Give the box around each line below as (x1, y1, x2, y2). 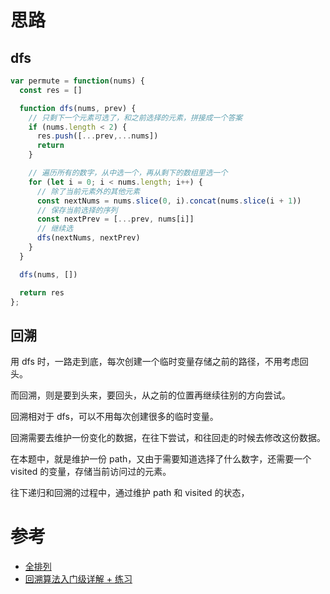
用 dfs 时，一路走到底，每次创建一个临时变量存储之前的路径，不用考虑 (10, 356, 300, 368)
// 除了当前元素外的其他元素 (36, 186, 141, 196)
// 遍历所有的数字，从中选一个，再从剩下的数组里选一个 (28, 168, 228, 178)
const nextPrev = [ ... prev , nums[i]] (36, 214, 195, 225)
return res (19, 287, 65, 298)
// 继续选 (36, 224, 74, 234)
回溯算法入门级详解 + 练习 (24, 573, 133, 585)
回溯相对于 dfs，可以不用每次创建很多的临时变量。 (10, 411, 219, 423)
